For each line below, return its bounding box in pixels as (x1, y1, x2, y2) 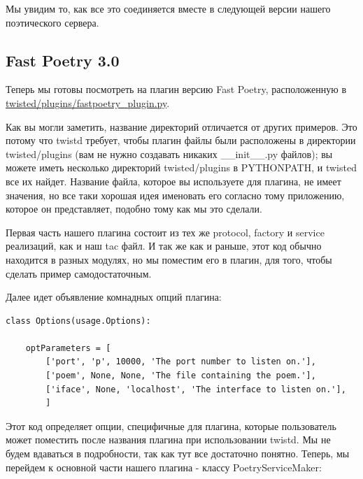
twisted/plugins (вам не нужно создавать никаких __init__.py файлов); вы (6, 146, 333, 161)
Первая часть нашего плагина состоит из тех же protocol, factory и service (6, 224, 325, 239)
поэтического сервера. (6, 15, 99, 29)
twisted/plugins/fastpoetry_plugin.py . (6, 95, 170, 110)
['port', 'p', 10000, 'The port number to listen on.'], (45, 357, 316, 367)
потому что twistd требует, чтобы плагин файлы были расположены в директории (6, 133, 356, 148)
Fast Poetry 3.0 (6, 49, 120, 71)
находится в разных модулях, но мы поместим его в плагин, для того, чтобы (6, 252, 332, 266)
